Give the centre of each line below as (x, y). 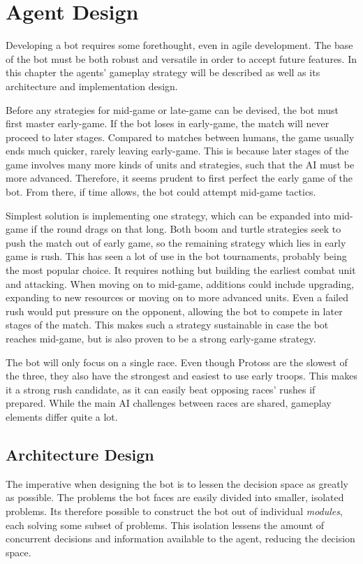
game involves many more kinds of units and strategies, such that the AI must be (180, 164)
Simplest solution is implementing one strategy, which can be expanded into (168, 215)
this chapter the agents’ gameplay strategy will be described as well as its (163, 72)
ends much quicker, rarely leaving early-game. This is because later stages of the (177, 151)
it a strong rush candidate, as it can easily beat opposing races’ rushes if (161, 389)
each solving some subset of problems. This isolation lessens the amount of (165, 525)
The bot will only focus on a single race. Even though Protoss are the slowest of (177, 362)
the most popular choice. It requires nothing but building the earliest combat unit (181, 270)
